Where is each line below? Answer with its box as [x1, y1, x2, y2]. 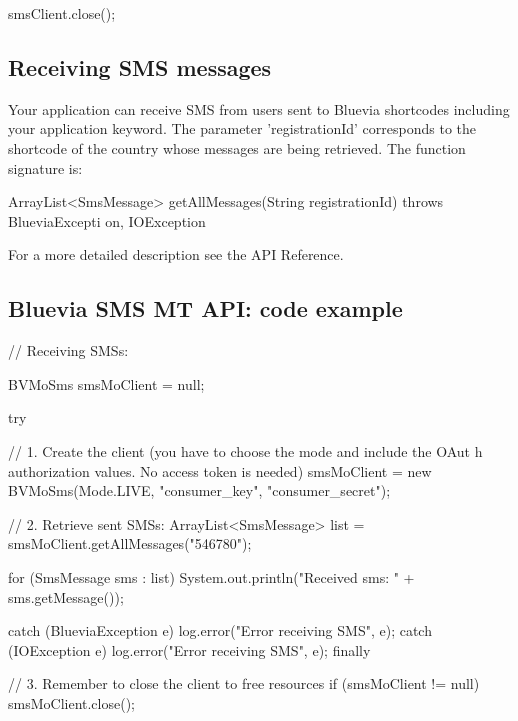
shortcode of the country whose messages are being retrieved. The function [8, 137, 466, 158]
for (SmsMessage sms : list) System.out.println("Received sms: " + [8, 566, 415, 587]
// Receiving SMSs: [8, 340, 129, 361]
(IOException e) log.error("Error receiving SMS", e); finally [8, 639, 371, 660]
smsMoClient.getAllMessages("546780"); [8, 533, 252, 554]
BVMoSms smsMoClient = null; [8, 373, 205, 394]
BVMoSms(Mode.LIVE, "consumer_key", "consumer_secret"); [8, 480, 391, 501]
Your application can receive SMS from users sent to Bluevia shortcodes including [8, 98, 510, 119]
